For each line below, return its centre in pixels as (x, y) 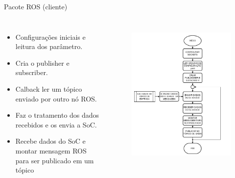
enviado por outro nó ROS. (56, 98)
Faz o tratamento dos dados (57, 115)
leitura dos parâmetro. (49, 46)
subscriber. (32, 72)
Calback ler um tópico (49, 89)
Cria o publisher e (42, 63)
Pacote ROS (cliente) (36, 6)
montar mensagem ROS (51, 150)
